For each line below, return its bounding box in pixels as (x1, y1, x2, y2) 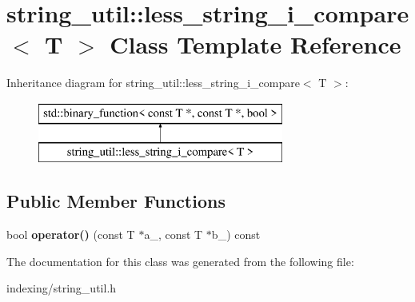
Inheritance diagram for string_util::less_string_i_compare (6, 74, 300, 91)
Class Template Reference (110, 28, 401, 61)
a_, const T (144, 226, 203, 243)
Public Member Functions (6, 189, 225, 213)
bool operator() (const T (6, 226, 135, 243)
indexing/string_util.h (6, 280, 117, 296)
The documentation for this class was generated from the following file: (6, 252, 354, 269)
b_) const (211, 226, 261, 243)
